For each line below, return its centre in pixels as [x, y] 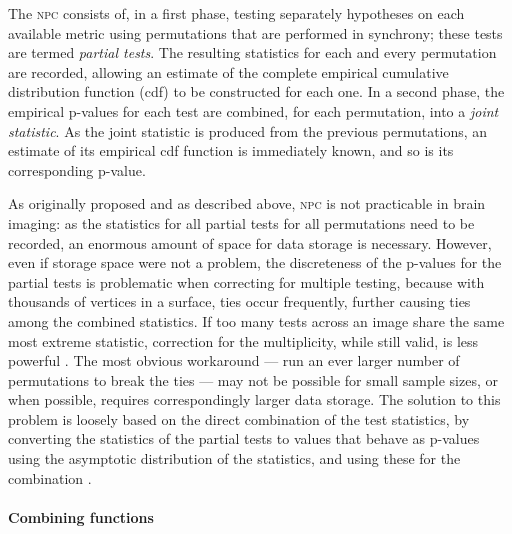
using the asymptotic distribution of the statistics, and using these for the [234, 458]
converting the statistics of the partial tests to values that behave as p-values [244, 438]
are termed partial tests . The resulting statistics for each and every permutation [252, 52]
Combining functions [81, 516]
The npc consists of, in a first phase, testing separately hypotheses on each [236, 13]
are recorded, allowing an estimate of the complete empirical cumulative [228, 71]
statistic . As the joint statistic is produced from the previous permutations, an [248, 130]
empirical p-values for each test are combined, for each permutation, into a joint [253, 110]
